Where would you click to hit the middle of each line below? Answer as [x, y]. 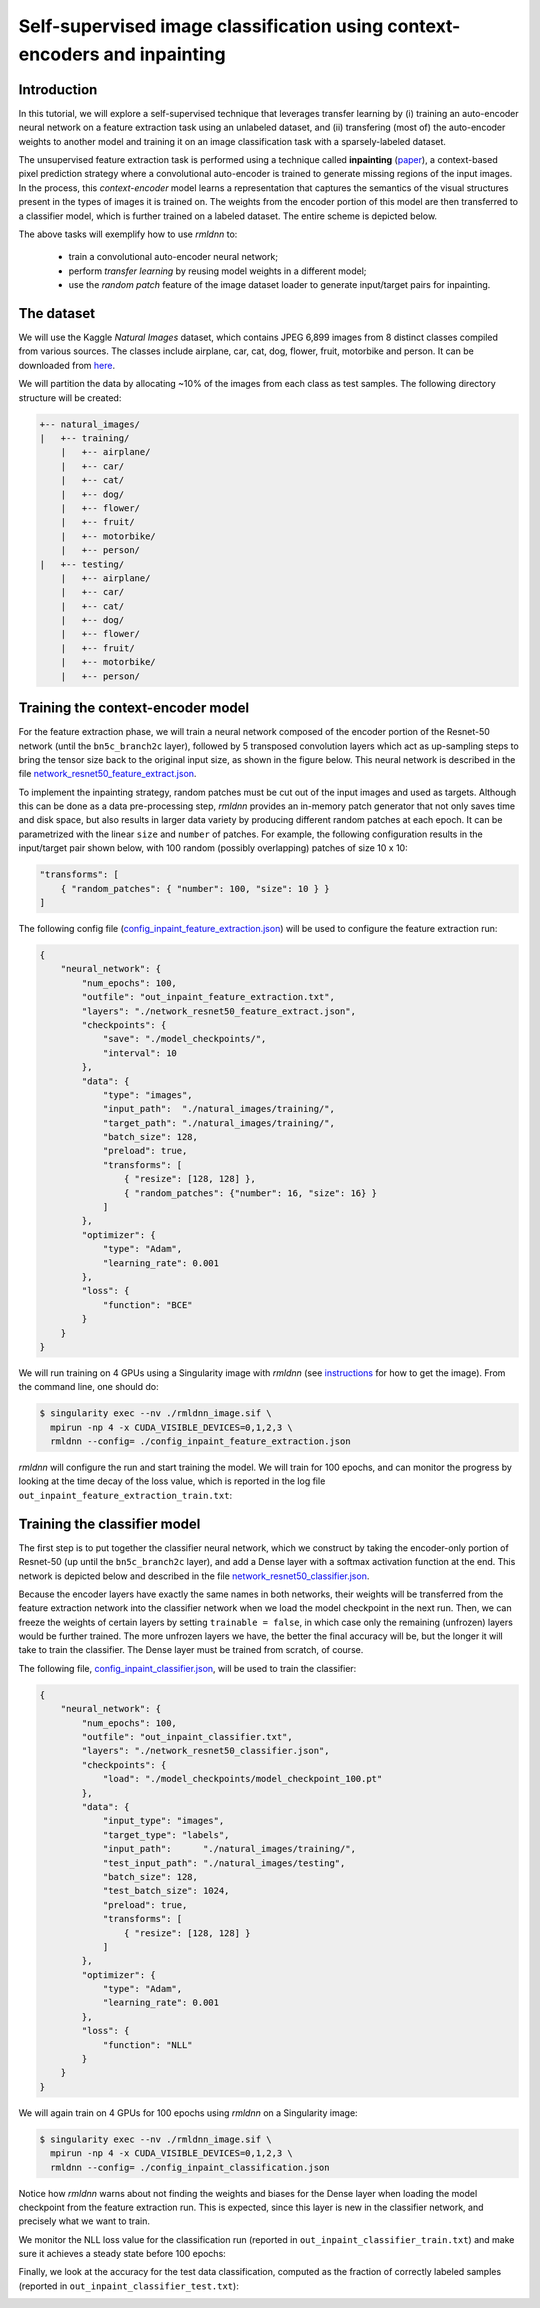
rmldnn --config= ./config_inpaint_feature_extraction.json [200, 1441]
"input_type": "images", [163, 1821]
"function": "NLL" [148, 2044]
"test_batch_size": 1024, [166, 1891]
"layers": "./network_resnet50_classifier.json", [205, 1751]
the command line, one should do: [88, 1387]
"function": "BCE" [148, 1304]
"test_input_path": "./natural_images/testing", [224, 1863]
